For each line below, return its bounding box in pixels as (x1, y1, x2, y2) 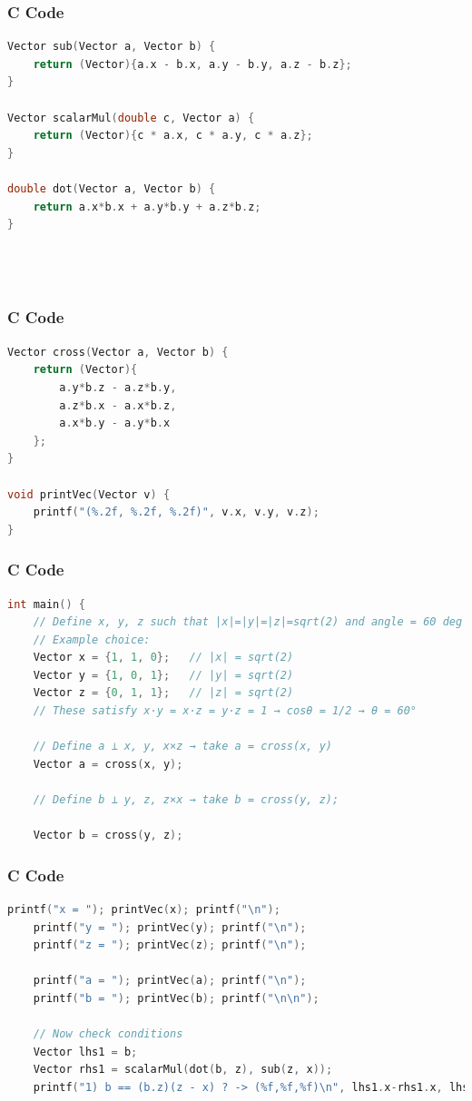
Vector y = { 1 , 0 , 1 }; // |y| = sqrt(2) (33, 668, 294, 682)
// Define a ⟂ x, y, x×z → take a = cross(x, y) (33, 740, 332, 753)
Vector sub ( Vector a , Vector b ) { (7, 40, 216, 54)
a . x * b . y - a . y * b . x (59, 417, 171, 430)
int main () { (7, 597, 85, 611)
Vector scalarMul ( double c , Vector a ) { (7, 111, 255, 124)
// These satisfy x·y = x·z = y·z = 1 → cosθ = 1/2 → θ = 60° (33, 704, 418, 718)
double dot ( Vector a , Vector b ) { (7, 182, 216, 195)
